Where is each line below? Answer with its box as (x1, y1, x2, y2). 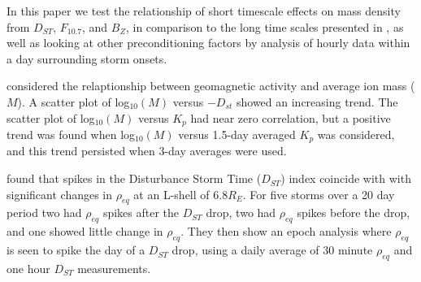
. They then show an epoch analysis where (180, 223, 392, 240)
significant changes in (7, 185, 113, 202)
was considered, (317, 126, 395, 143)
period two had (7, 204, 82, 221)
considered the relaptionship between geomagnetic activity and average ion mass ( (7, 77, 415, 94)
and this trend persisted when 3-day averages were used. (7, 142, 287, 159)
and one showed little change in (7, 223, 163, 240)
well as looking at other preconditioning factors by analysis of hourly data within (7, 34, 410, 51)
